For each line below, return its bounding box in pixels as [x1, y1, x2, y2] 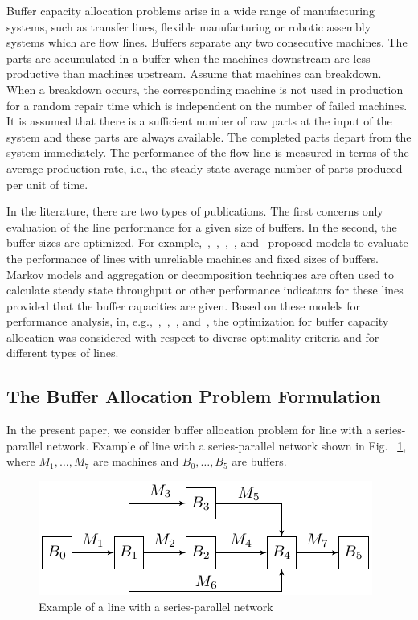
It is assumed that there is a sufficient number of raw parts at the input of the [6, 113, 392, 129]
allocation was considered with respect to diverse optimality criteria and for [6, 328, 379, 345]
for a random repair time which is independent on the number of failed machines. [6, 96, 408, 113]
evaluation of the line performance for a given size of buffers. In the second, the [6, 218, 397, 235]
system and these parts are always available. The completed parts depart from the [6, 128, 412, 145]
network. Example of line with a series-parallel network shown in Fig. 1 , [46, 437, 407, 454]
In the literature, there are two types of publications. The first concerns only [6, 203, 383, 220]
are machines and [92, 453, 179, 470]
